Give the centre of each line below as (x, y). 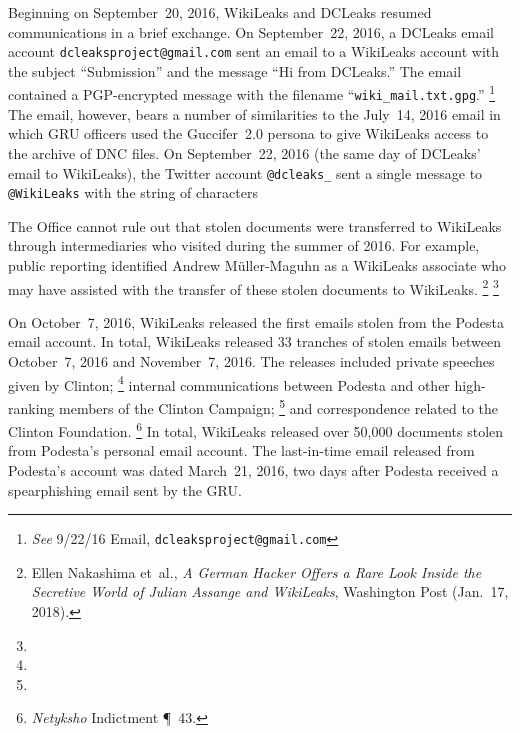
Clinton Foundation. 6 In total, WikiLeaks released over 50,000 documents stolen (256, 429)
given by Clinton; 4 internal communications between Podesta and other (229, 383)
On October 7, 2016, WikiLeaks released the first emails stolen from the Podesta (256, 321)
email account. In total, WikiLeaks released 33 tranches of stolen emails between (254, 341)
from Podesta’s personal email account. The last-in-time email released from (241, 450)
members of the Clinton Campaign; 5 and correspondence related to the (278, 406)
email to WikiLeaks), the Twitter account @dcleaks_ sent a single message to (245, 172)
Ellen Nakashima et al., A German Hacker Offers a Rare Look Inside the (256, 571)
